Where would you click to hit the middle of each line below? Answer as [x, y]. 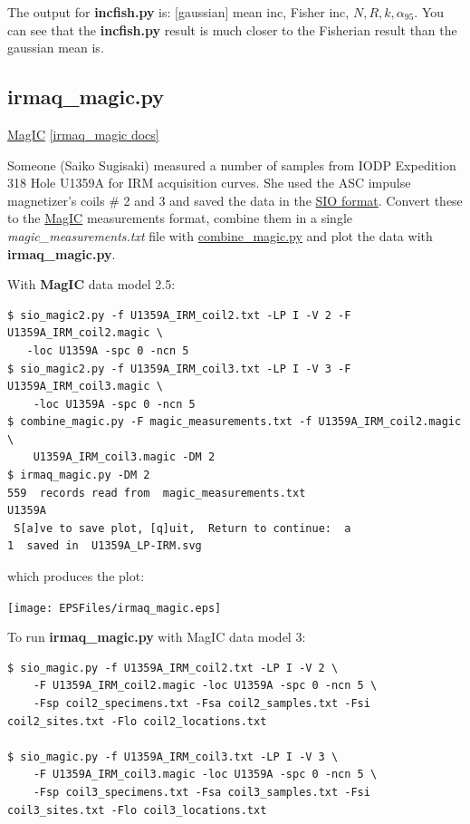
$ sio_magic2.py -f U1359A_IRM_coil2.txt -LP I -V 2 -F [179, 315]
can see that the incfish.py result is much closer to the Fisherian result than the [232, 29]
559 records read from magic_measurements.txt [157, 493]
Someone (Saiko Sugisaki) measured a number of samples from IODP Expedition [232, 165]
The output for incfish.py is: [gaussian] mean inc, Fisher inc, [178, 12]
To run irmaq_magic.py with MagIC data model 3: [157, 637]
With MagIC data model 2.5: [91, 284]
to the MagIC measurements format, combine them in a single [180, 218]
